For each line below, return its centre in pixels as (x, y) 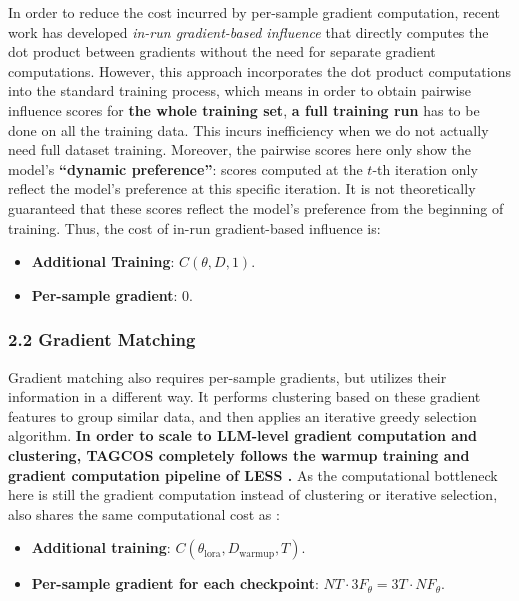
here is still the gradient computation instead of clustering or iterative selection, (253, 494)
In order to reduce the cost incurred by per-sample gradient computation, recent (254, 12)
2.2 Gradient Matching (102, 339)
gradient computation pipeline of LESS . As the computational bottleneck (253, 474)
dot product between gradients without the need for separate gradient (222, 51)
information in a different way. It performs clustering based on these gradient (244, 396)
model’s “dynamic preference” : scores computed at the (185, 168)
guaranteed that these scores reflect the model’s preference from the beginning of (256, 207)
